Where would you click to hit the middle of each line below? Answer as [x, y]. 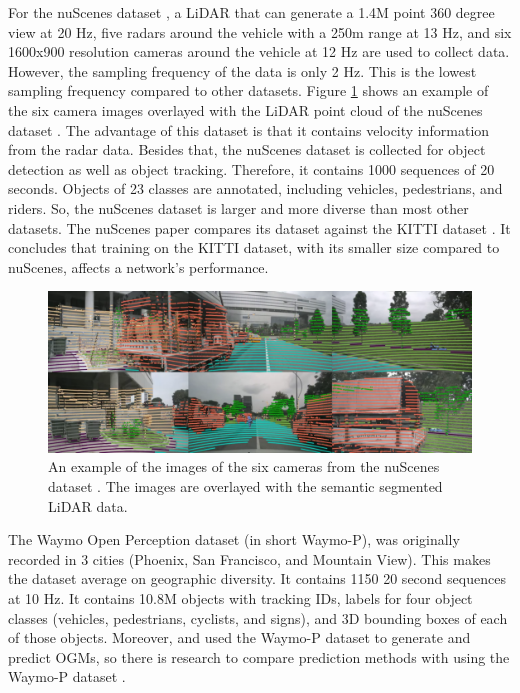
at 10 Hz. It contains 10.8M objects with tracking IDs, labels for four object [240, 597]
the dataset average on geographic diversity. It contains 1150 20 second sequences [257, 578]
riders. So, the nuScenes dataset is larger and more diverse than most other [238, 207]
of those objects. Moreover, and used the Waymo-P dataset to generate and [239, 637]
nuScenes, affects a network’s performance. [138, 266]
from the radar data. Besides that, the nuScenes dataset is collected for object [247, 149]
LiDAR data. [88, 505]
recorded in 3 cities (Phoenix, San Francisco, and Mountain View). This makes [249, 558]
